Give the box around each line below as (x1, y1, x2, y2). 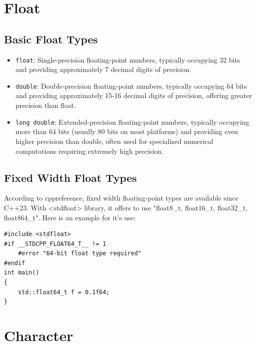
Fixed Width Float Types (4, 170, 137, 185)
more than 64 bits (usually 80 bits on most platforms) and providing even (15, 126, 238, 137)
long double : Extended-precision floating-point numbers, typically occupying (15, 116, 250, 127)
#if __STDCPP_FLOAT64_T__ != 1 (4, 240, 106, 247)
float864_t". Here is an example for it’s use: (4, 212, 136, 222)
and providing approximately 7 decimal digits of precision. (15, 64, 192, 74)
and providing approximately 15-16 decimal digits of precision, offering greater (15, 90, 252, 101)
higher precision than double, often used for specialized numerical (15, 136, 213, 146)
